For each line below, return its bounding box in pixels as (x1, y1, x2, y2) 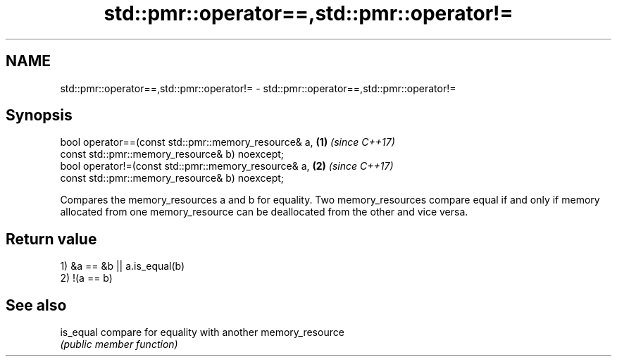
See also (6, 296, 67, 314)
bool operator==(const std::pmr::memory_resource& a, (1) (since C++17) (60, 136, 395, 149)
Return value (6, 230, 97, 248)
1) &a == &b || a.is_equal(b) (60, 260, 185, 273)
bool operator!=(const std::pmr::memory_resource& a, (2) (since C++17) (60, 160, 394, 173)
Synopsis (6, 106, 73, 125)
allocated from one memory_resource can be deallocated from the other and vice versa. (60, 206, 468, 218)
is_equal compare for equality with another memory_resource (60, 326, 344, 339)
